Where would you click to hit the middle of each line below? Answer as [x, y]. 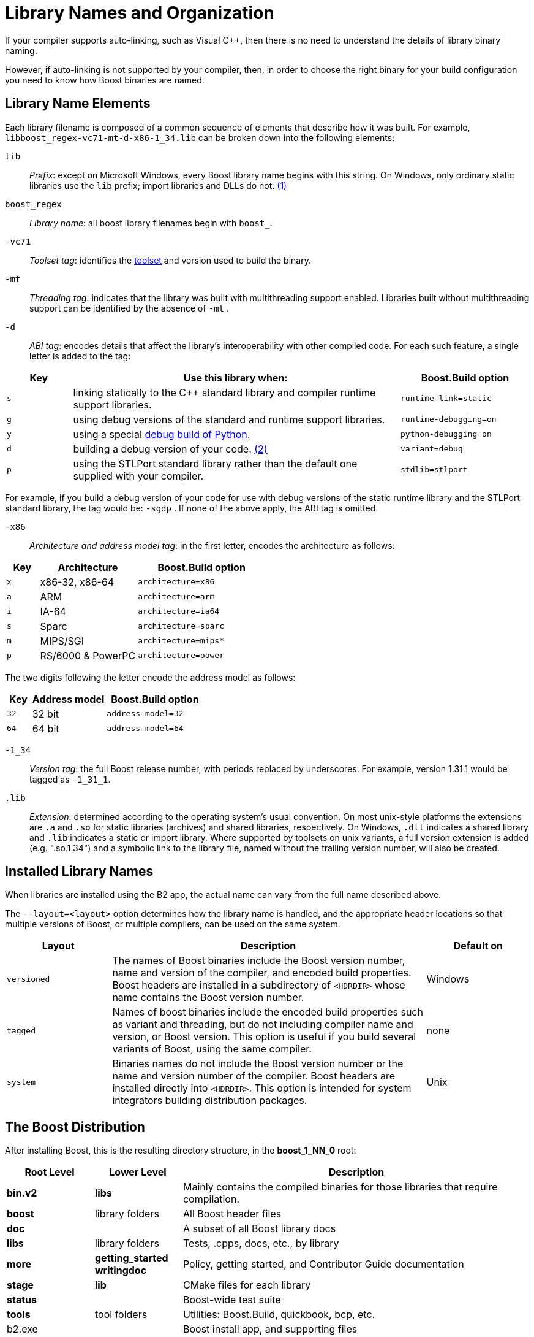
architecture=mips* [181, 641]
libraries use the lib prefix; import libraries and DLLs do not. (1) [158, 185]
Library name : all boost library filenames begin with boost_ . [151, 223]
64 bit [46, 728]
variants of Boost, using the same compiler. [212, 1049]
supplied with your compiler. [138, 476]
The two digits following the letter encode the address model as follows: [150, 677]
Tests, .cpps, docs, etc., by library [261, 1243]
